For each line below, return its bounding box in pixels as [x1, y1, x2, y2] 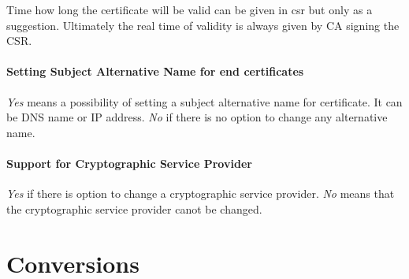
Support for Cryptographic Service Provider [6, 154, 252, 171]
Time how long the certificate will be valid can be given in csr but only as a [6, 2, 373, 17]
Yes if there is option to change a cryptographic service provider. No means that [6, 185, 395, 202]
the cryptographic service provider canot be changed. [6, 200, 262, 217]
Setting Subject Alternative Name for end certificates [6, 63, 304, 80]
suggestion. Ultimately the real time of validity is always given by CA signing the [6, 17, 400, 33]
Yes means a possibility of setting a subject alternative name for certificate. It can [6, 93, 403, 110]
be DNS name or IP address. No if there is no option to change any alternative [6, 109, 388, 125]
